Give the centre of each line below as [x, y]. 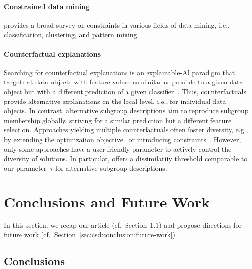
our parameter [25, 168]
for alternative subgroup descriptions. [111, 168]
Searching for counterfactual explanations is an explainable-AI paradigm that [120, 72]
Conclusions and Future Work [107, 201]
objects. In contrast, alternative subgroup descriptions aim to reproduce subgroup [126, 111]
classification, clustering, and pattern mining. [72, 34]
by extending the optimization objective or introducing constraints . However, [123, 139]
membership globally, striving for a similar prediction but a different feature [118, 120]
